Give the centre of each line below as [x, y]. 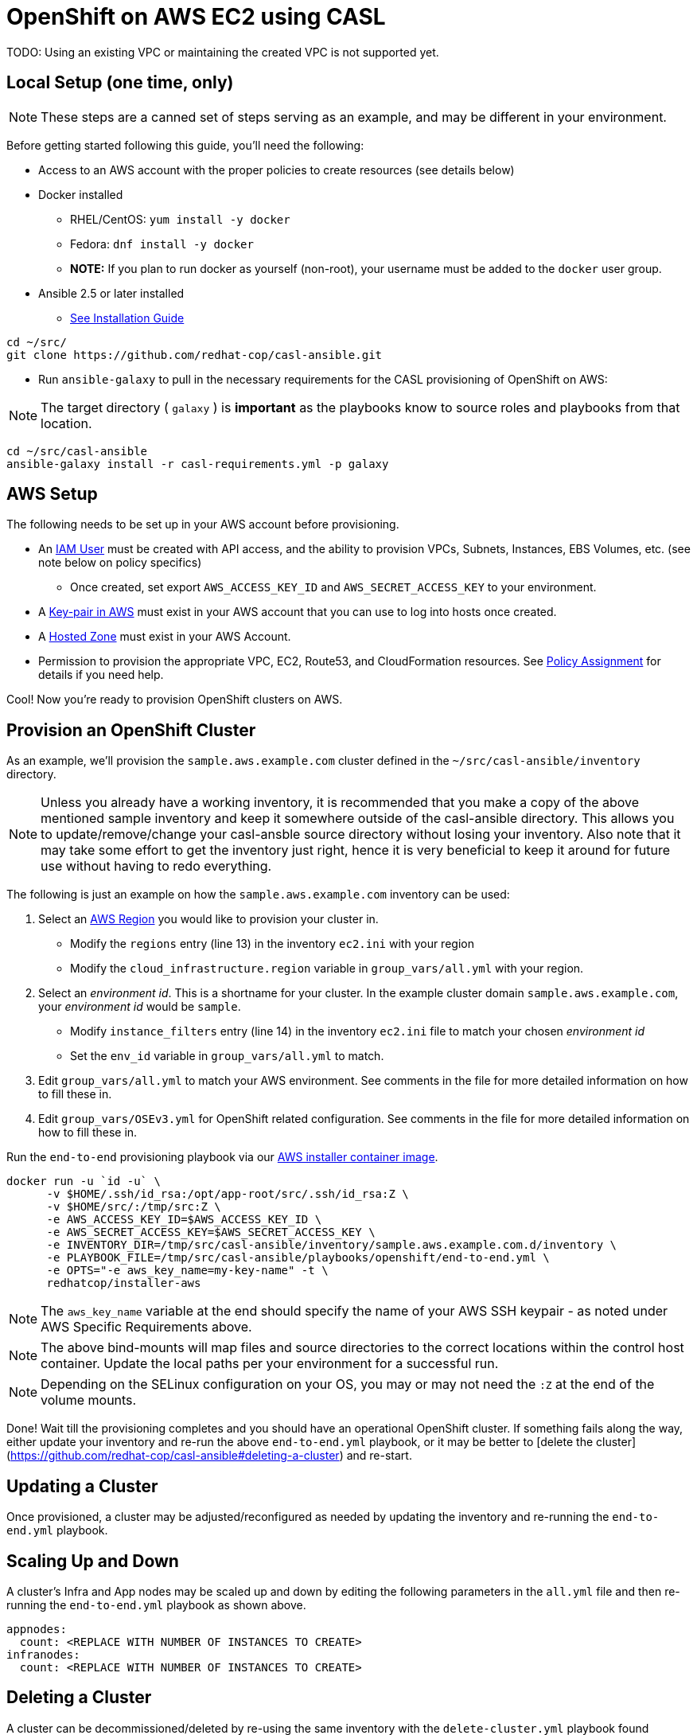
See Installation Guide [127, 318]
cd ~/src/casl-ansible [77, 451]
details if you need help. [101, 675]
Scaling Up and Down [93, 1561]
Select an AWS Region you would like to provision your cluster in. [208, 919]
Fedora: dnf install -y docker [162, 244]
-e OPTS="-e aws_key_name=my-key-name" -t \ [187, 1271]
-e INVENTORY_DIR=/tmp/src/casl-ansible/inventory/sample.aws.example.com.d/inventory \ [332, 1245]
